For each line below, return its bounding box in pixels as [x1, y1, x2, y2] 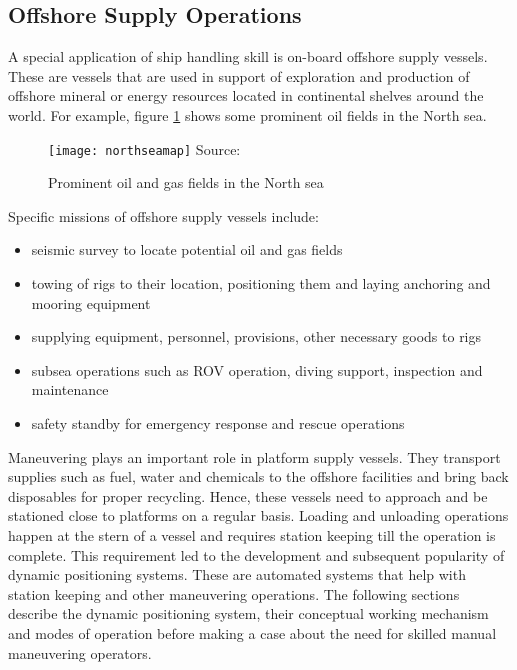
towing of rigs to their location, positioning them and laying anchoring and [31, 273, 491, 294]
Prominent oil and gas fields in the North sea [48, 172, 324, 193]
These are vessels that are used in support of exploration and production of [8, 65, 470, 86]
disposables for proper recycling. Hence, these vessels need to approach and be [8, 485, 488, 506]
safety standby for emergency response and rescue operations [31, 412, 405, 433]
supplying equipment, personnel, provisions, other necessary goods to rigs [31, 326, 482, 347]
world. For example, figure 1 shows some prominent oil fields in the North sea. [8, 104, 487, 125]
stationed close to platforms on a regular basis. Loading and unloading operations [8, 505, 509, 526]
